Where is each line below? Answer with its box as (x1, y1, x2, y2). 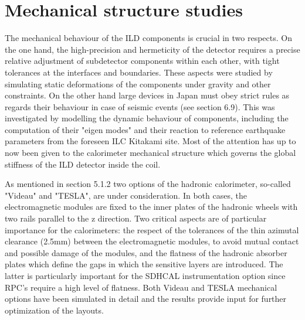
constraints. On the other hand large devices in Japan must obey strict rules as (5, 89, 290, 101)
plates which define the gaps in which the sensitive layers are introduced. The (5, 258, 283, 270)
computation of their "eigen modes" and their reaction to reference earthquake (5, 123, 286, 135)
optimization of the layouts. (5, 304, 104, 316)
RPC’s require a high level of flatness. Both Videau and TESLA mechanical (5, 281, 277, 293)
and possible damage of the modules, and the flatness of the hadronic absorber (5, 246, 287, 258)
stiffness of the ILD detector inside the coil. (5, 158, 161, 170)
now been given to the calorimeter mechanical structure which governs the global (5, 147, 296, 159)
